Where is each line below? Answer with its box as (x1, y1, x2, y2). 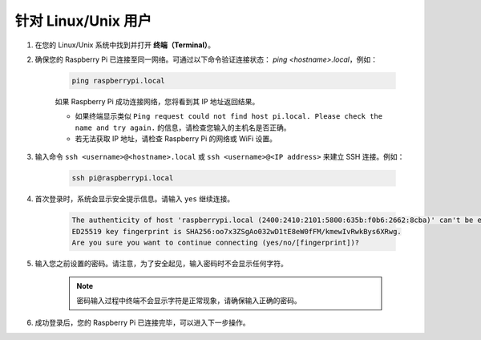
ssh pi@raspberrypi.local (71, 173, 174, 183)
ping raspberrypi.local (71, 76, 166, 85)
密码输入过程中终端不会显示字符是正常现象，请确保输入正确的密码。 (76, 295, 301, 305)
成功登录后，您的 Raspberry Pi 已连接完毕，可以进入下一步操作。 (34, 318, 250, 328)
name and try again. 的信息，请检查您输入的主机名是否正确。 (75, 123, 292, 132)
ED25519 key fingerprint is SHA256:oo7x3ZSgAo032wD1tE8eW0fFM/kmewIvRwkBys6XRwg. (71, 227, 402, 236)
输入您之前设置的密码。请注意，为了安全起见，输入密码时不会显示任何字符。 (34, 259, 288, 269)
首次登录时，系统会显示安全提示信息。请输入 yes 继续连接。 (34, 194, 235, 204)
